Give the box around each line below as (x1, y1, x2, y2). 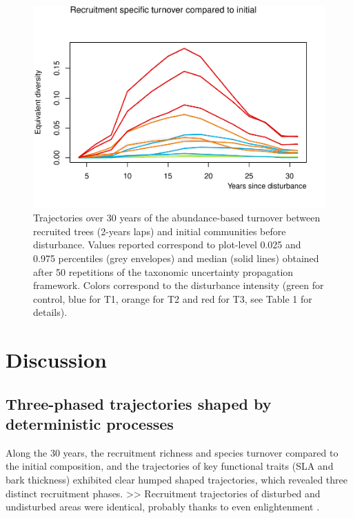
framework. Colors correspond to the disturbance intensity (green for (33, 278, 324, 292)
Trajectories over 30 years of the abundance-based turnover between (33, 210, 321, 225)
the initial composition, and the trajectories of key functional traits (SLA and (6, 459, 334, 473)
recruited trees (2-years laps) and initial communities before (33, 223, 286, 238)
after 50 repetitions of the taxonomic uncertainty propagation (33, 264, 294, 279)
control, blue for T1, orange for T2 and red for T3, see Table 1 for (33, 291, 312, 306)
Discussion (6, 346, 107, 374)
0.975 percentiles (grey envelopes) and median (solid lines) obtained (33, 250, 319, 265)
